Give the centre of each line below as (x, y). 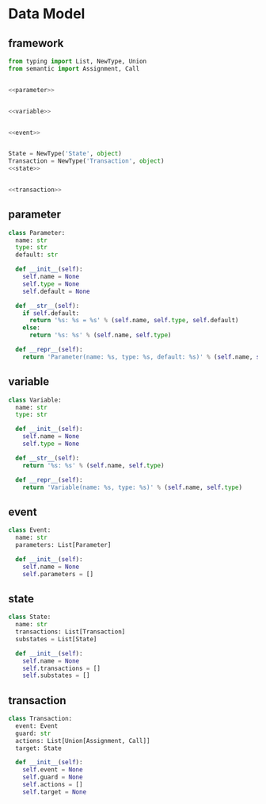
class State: (30, 617)
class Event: (30, 530)
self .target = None (55, 792)
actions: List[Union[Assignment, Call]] (83, 741)
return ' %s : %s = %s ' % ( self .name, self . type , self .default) (134, 321)
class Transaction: (40, 719)
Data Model (47, 14)
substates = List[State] (56, 639)
